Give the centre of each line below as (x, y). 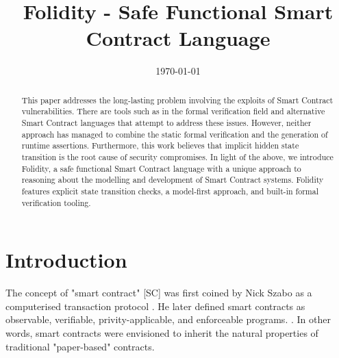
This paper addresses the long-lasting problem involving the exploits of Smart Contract (177, 100)
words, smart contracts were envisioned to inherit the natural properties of (162, 332)
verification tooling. (56, 202)
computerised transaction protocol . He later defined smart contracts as (155, 306)
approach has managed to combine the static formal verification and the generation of (175, 134)
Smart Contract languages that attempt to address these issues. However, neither (166, 123)
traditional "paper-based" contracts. (80, 346)
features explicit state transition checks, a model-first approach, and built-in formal (170, 191)
